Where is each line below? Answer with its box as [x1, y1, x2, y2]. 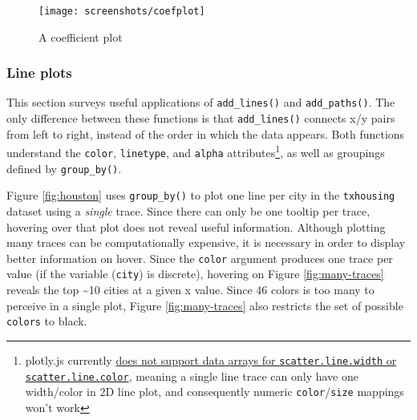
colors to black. [6, 313, 87, 329]
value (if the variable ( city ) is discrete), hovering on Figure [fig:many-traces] [6, 265, 384, 282]
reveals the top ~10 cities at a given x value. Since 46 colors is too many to [6, 281, 374, 298]
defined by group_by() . [6, 160, 122, 176]
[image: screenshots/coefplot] [38, 6, 205, 17]
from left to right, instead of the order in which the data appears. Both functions [6, 125, 405, 142]
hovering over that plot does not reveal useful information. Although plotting [6, 218, 386, 235]
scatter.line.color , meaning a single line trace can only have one [25, 367, 358, 384]
